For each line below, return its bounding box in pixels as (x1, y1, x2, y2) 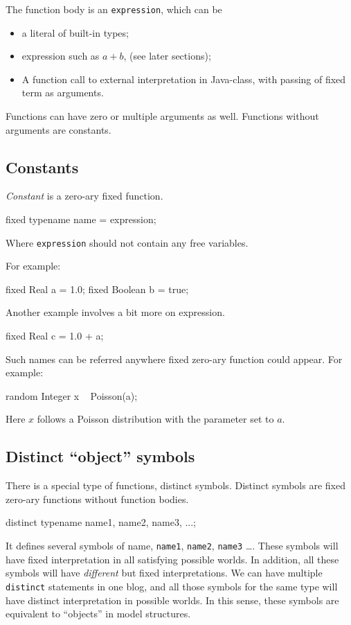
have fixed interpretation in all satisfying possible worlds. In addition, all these (6, 552, 339, 566)
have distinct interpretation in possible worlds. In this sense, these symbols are (6, 592, 339, 607)
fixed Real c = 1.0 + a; (6, 328, 104, 343)
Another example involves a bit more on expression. (6, 305, 225, 319)
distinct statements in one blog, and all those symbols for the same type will (6, 579, 338, 593)
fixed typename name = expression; (6, 212, 156, 227)
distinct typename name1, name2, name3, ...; (6, 515, 197, 529)
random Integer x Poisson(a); (6, 388, 138, 403)
